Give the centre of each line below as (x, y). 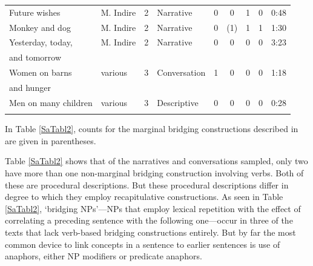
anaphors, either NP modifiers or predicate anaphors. (104, 256)
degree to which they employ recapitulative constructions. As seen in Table (144, 197)
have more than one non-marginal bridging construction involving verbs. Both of (154, 172)
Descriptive (178, 102)
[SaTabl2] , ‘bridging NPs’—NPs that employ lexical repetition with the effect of (153, 208)
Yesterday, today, (41, 42)
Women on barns (41, 72)
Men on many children (51, 102)
